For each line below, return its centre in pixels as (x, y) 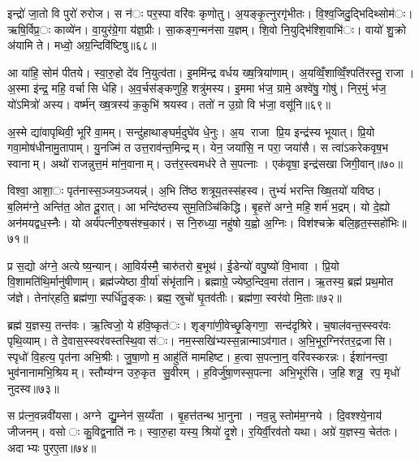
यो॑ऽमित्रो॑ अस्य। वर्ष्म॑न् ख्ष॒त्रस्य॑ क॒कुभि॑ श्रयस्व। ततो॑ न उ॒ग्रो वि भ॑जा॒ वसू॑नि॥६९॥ (169, 104)
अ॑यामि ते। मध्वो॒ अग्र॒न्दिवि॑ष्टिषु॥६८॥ (82, 45)
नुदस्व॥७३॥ (33, 388)
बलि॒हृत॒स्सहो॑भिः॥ (373, 222)
